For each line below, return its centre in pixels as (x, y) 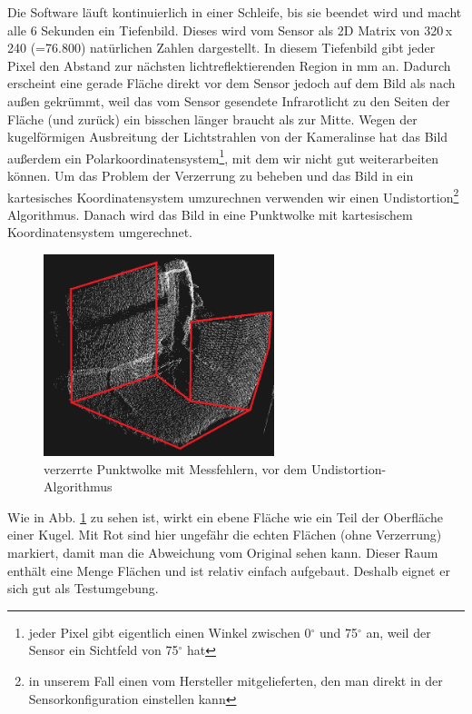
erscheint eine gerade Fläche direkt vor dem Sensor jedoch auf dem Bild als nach (231, 83)
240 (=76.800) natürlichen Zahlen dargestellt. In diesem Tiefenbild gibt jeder (221, 48)
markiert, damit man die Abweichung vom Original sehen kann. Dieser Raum (223, 553)
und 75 (338, 632)
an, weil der (398, 632)
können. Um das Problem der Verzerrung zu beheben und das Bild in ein (211, 175)
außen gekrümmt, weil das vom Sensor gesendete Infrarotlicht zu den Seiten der (229, 100)
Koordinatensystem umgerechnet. (100, 232)
